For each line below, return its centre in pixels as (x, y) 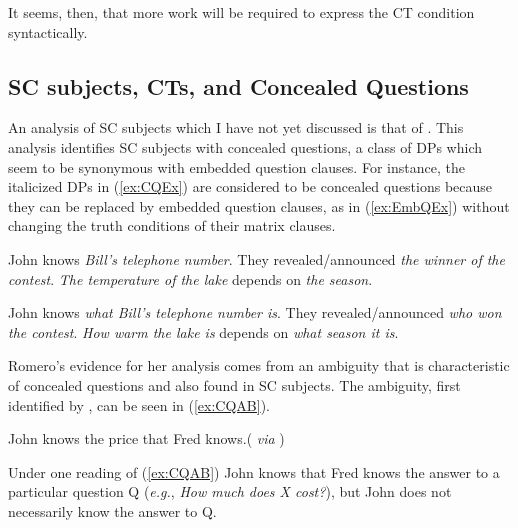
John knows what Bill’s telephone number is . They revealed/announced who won (255, 312)
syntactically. (48, 31)
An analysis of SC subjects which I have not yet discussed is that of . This (236, 127)
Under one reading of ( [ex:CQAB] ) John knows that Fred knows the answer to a (254, 471)
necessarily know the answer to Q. (112, 510)
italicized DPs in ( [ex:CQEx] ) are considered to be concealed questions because (250, 186)
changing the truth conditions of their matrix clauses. (172, 225)
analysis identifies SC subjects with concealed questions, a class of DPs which (245, 146)
